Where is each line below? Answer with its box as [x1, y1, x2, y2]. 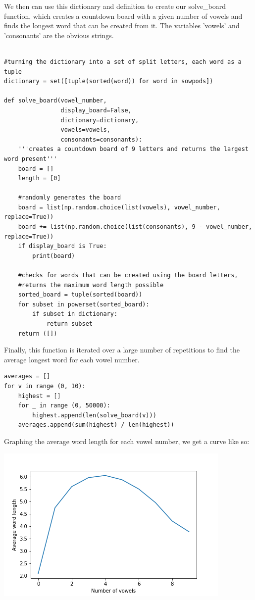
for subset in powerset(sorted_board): [18, 300, 150, 308]
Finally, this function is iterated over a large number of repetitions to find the [4, 345, 240, 355]
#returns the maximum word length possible [18, 281, 164, 289]
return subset [46, 320, 93, 327]
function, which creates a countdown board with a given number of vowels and [4, 10, 243, 21]
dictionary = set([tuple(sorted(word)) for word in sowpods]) [4, 78, 213, 85]
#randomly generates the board [18, 194, 121, 201]
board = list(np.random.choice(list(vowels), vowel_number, [18, 203, 220, 211]
